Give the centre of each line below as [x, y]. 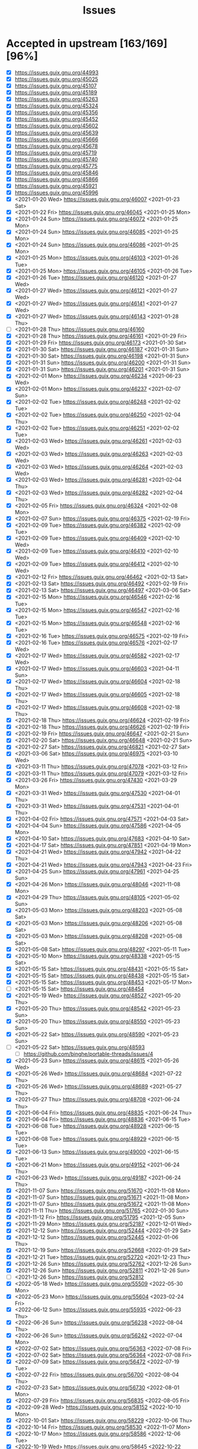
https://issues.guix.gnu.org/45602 [56, 126]
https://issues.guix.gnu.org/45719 [56, 153]
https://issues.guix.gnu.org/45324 [56, 106]
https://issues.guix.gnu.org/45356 [56, 112]
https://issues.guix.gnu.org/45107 [56, 86]
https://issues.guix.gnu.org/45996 [56, 193]
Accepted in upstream [62, 43]
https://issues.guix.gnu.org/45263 [56, 99]
